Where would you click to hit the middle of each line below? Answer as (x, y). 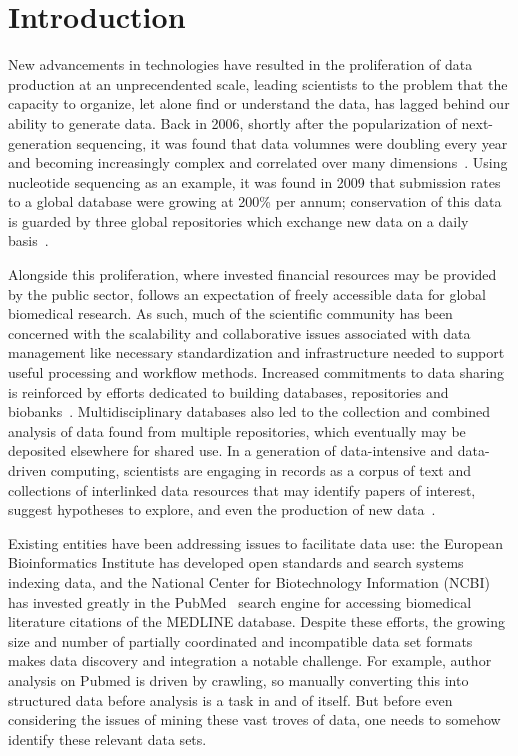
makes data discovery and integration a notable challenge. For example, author (250, 660)
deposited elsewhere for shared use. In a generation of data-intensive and (231, 450)
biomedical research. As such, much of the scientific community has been (230, 313)
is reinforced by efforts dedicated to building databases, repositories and (228, 391)
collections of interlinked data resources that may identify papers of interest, (242, 489)
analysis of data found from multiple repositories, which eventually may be (237, 430)
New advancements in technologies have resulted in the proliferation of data (240, 64)
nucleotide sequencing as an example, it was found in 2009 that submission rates (254, 181)
